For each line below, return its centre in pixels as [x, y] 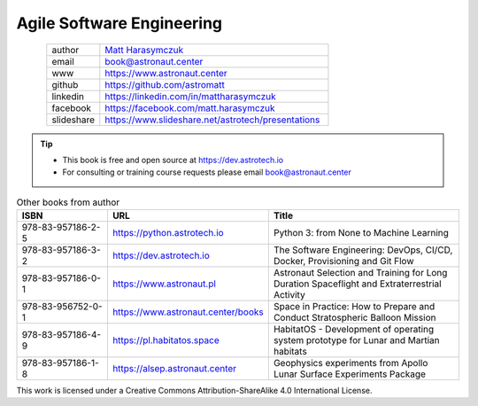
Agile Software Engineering [119, 23]
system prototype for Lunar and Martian [356, 340]
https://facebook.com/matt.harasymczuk [190, 108]
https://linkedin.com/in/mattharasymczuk [190, 96]
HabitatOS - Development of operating [354, 330]
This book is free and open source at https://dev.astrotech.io [173, 160]
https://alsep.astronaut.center [174, 369]
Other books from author [68, 202]
